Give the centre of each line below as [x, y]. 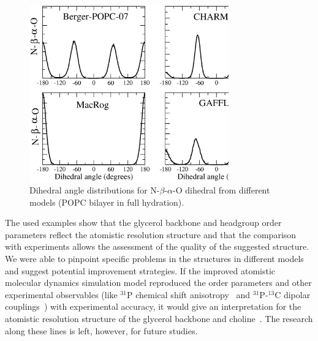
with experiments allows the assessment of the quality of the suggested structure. [157, 246]
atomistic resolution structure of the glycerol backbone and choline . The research [159, 319]
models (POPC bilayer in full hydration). [107, 202]
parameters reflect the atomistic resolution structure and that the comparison [151, 234]
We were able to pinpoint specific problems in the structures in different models [154, 259]
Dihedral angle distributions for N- [95, 190]
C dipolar [293, 294]
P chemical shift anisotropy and [189, 294]
